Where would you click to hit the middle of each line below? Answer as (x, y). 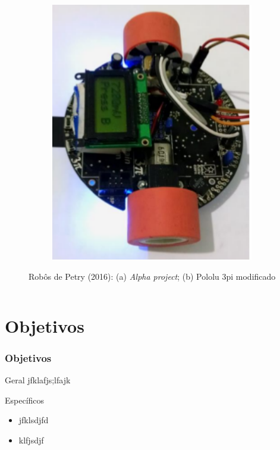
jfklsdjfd (34, 420)
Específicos (25, 400)
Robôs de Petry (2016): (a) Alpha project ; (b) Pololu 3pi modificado (152, 276)
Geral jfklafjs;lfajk (38, 379)
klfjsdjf (31, 440)
